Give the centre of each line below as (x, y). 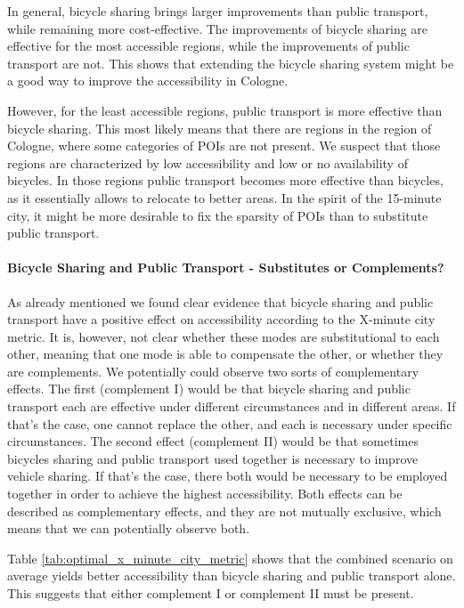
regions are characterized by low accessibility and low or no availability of (208, 162)
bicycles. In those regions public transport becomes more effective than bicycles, (225, 180)
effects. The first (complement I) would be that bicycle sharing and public (209, 389)
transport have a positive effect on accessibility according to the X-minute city (221, 319)
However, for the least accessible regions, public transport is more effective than (225, 110)
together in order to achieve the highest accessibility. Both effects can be (205, 494)
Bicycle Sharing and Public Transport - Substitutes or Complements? (226, 268)
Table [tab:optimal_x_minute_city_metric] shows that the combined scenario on (230, 558)
